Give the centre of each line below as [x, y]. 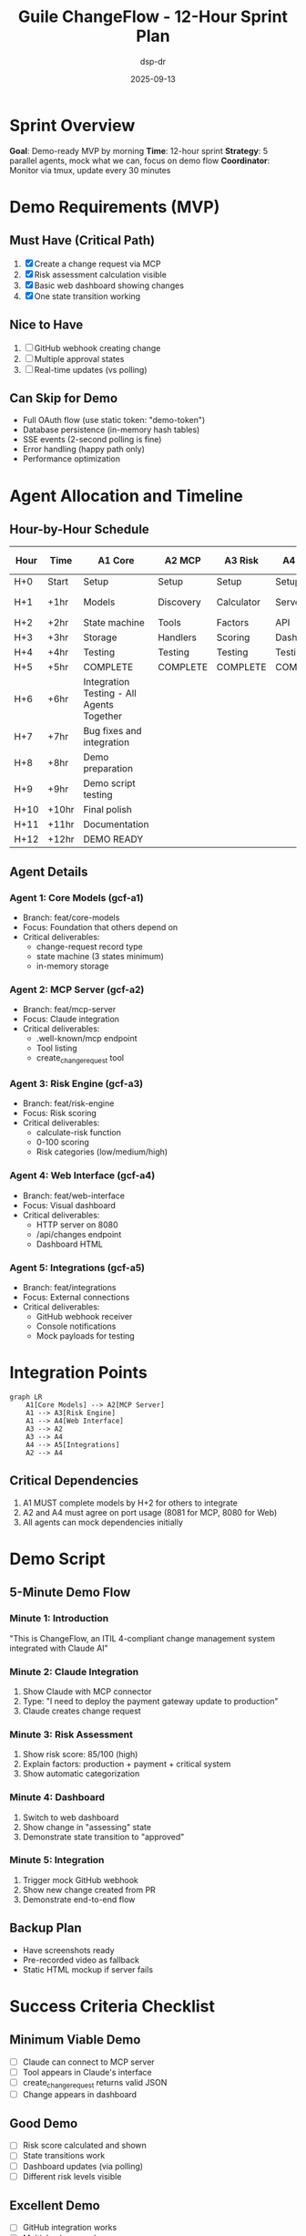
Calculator [239, 602]
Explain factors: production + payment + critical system [127, 1764]
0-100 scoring [62, 1143]
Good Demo [44, 2123]
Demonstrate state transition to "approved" [103, 1837]
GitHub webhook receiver [84, 1316]
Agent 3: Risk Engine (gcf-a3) [76, 1084]
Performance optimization [71, 459]
